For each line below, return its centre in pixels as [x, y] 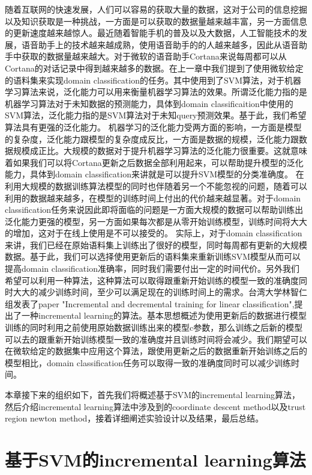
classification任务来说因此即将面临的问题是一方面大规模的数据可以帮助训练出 [154, 210]
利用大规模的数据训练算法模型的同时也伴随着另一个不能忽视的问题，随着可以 [156, 185]
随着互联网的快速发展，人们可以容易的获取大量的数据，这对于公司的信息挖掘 [156, 9]
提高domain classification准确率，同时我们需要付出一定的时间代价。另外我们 [152, 268]
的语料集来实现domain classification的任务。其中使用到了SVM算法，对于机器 [153, 80]
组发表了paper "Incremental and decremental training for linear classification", [150, 303]
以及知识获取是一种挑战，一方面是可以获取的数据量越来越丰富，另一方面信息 [156, 21]
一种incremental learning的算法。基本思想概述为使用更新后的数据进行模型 [164, 315]
